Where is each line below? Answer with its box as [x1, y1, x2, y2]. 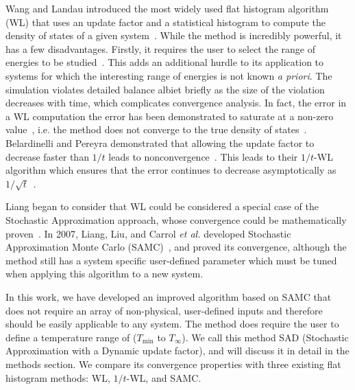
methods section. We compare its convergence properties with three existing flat [5, 357, 341, 371]
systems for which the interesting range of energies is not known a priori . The [5, 68, 332, 82]
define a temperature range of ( [5, 330, 137, 344]
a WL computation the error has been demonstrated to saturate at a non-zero [5, 108, 334, 123]
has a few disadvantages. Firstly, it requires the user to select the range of [5, 41, 316, 56]
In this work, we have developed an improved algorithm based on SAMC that [5, 290, 332, 304]
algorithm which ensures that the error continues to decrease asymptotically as [5, 163, 336, 177]
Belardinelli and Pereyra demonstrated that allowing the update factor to [5, 135, 315, 150]
